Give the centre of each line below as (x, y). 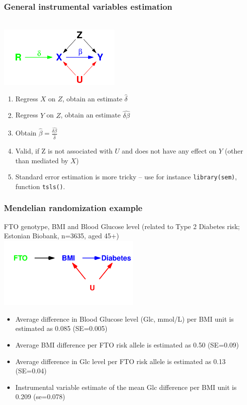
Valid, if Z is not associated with (64, 150)
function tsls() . (40, 186)
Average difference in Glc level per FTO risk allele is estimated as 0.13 (120, 361)
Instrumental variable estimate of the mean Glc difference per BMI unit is (126, 387)
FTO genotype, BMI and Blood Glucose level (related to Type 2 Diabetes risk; (122, 226)
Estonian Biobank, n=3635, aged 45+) (62, 236)
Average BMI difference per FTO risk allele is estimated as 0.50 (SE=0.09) (127, 344)
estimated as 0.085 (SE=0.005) (61, 328)
